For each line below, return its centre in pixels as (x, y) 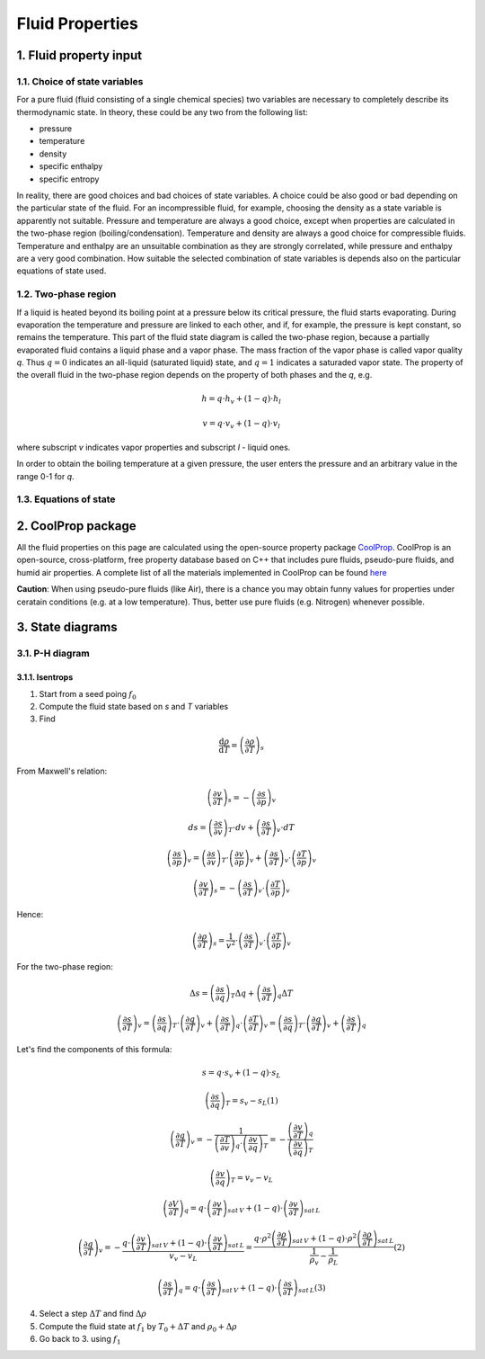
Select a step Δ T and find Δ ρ (93, 1314)
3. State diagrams (67, 627)
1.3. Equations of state (66, 499)
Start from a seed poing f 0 (88, 695)
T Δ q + (242, 994)
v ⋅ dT (286, 828)
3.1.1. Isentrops (45, 677)
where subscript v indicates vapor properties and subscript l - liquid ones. (154, 447)
